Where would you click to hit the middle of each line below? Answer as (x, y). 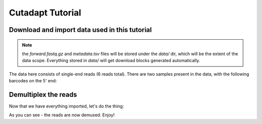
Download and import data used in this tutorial (81, 30)
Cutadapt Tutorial (45, 13)
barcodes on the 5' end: (33, 81)
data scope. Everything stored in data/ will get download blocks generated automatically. (111, 61)
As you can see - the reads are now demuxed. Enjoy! (62, 115)
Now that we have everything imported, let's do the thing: (66, 106)
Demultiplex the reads (43, 94)
